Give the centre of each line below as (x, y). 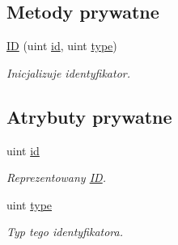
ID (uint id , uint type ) (62, 46)
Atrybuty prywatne (89, 116)
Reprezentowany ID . (56, 177)
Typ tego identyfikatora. (65, 232)
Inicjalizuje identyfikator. (69, 72)
